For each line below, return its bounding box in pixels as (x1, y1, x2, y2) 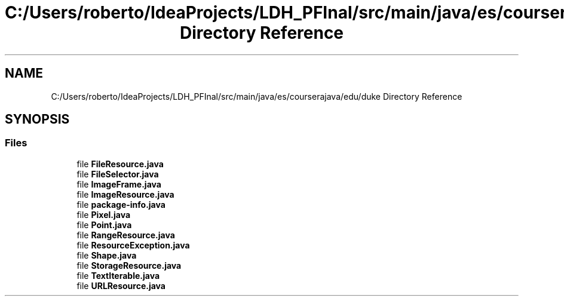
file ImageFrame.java (76, 179, 161, 189)
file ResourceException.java (76, 239, 190, 250)
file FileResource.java (76, 158, 164, 169)
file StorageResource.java (76, 260, 182, 271)
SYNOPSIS (5, 112, 70, 127)
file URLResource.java (76, 280, 165, 291)
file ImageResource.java (76, 189, 174, 199)
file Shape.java (76, 250, 137, 260)
